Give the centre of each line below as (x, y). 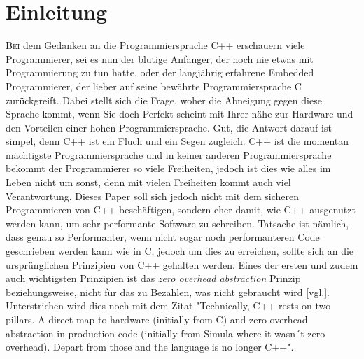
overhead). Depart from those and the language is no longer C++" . (150, 347)
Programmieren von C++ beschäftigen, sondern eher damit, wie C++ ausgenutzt (181, 210)
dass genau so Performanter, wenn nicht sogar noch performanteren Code (163, 237)
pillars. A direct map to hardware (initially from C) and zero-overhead (157, 319)
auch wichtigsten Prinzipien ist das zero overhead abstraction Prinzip (153, 278)
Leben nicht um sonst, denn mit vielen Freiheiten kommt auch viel (148, 182)
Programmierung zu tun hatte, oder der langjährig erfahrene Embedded (160, 72)
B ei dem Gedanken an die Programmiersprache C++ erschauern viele (155, 45)
